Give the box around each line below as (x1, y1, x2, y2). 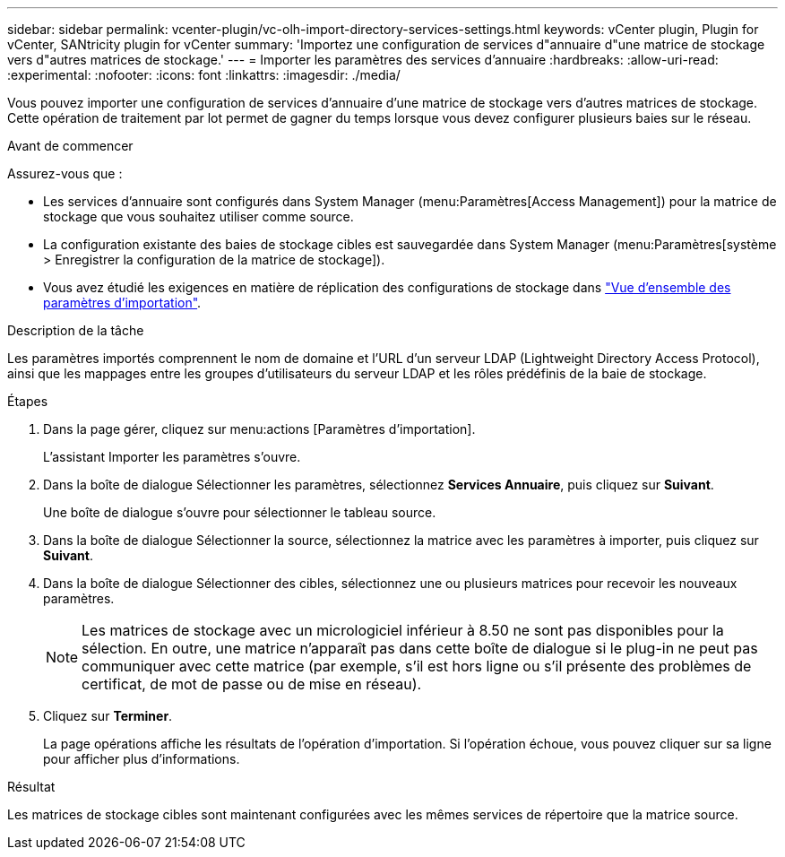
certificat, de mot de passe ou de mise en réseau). (82, 675, 422, 693)
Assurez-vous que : (7, 166, 123, 181)
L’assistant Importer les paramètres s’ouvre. (43, 449, 301, 464)
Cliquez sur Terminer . (43, 708, 173, 723)
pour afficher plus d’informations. (43, 751, 240, 766)
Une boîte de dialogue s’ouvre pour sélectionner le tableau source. (43, 505, 436, 520)
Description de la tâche (7, 323, 144, 338)
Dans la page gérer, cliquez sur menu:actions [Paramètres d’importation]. (43, 421, 476, 437)
